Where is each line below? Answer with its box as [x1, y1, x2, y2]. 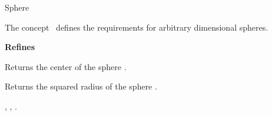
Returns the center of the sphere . [5, 60, 127, 72]
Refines [5, 41, 35, 53]
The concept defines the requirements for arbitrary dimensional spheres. [5, 21, 268, 33]
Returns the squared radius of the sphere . [5, 80, 157, 92]
